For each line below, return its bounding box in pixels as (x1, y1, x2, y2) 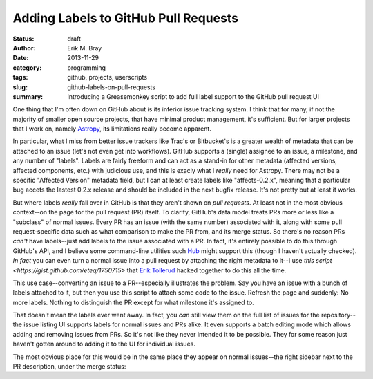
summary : (12, 92, 44, 100)
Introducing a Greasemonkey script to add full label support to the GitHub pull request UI (67, 92, 319, 100)
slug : (12, 83, 28, 91)
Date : (12, 54, 29, 62)
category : (12, 63, 42, 72)
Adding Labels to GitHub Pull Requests (12, 10, 238, 26)
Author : (12, 44, 36, 52)
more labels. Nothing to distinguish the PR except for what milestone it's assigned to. (12, 298, 255, 306)
